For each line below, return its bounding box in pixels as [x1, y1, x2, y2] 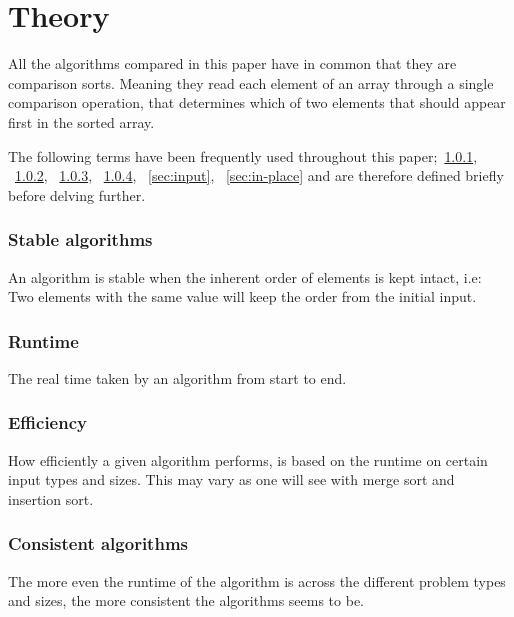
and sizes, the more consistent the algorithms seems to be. [8, 590, 364, 611]
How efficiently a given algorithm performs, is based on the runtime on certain [8, 449, 488, 470]
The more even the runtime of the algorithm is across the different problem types [8, 570, 506, 591]
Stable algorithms [8, 227, 153, 252]
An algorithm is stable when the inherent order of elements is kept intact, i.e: [8, 266, 482, 287]
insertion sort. [8, 488, 94, 509]
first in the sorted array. [8, 111, 155, 132]
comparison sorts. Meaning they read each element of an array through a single [8, 72, 494, 93]
